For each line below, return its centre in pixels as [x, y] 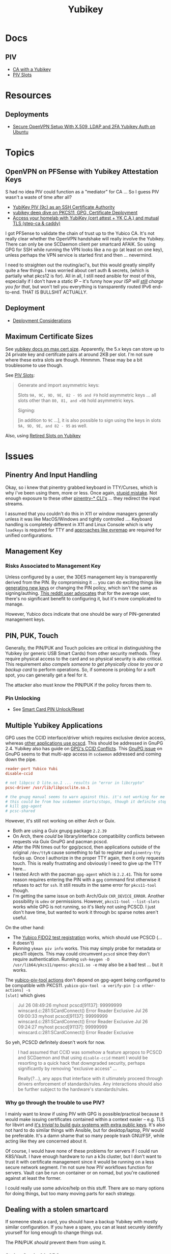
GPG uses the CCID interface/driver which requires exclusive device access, [85, 738]
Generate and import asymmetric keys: [59, 385]
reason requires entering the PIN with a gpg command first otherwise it [87, 880]
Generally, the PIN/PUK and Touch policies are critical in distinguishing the [83, 648]
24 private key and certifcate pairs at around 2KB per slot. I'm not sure [79, 354]
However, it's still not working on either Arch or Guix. [61, 821]
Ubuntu [21, 132]
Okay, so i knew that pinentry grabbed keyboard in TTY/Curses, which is [81, 487]
